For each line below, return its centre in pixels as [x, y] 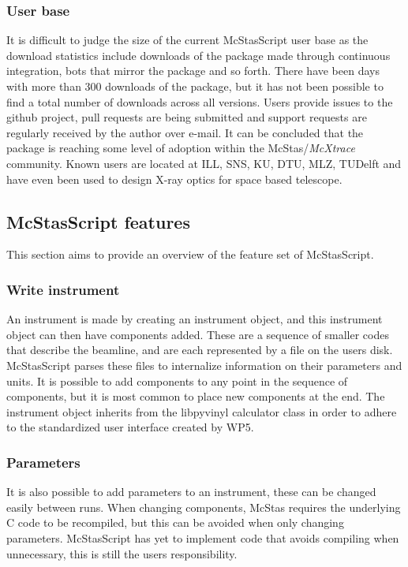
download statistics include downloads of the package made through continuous [198, 55]
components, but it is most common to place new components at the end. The [196, 396]
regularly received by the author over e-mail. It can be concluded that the [185, 132]
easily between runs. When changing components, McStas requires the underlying [204, 507]
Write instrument [63, 289]
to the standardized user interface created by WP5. [130, 427]
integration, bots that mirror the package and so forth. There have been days [193, 71]
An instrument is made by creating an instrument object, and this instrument [195, 319]
